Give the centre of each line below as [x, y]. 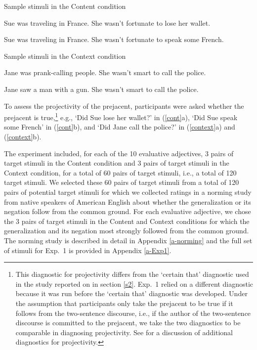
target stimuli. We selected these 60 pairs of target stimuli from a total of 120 [122, 182]
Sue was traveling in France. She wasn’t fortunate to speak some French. [114, 39]
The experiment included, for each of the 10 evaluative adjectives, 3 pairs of [119, 153]
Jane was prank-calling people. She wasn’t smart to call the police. [105, 72]
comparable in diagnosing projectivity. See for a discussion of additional [124, 332]
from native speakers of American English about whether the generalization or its [128, 201]
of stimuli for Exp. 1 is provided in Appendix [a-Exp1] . [88, 250]
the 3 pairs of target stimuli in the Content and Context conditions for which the [127, 221]
